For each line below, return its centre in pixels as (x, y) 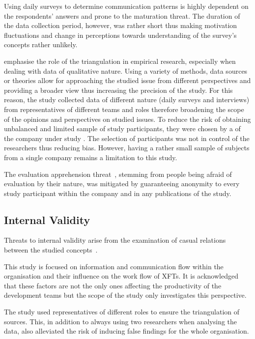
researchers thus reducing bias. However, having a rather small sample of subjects (127, 148)
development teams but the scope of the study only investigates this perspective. (125, 295)
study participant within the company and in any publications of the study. (118, 193)
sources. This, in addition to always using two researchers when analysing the (121, 321)
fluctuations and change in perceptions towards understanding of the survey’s (120, 35)
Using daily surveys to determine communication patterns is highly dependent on (126, 6)
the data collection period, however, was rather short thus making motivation (121, 25)
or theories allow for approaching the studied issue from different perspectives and (127, 80)
